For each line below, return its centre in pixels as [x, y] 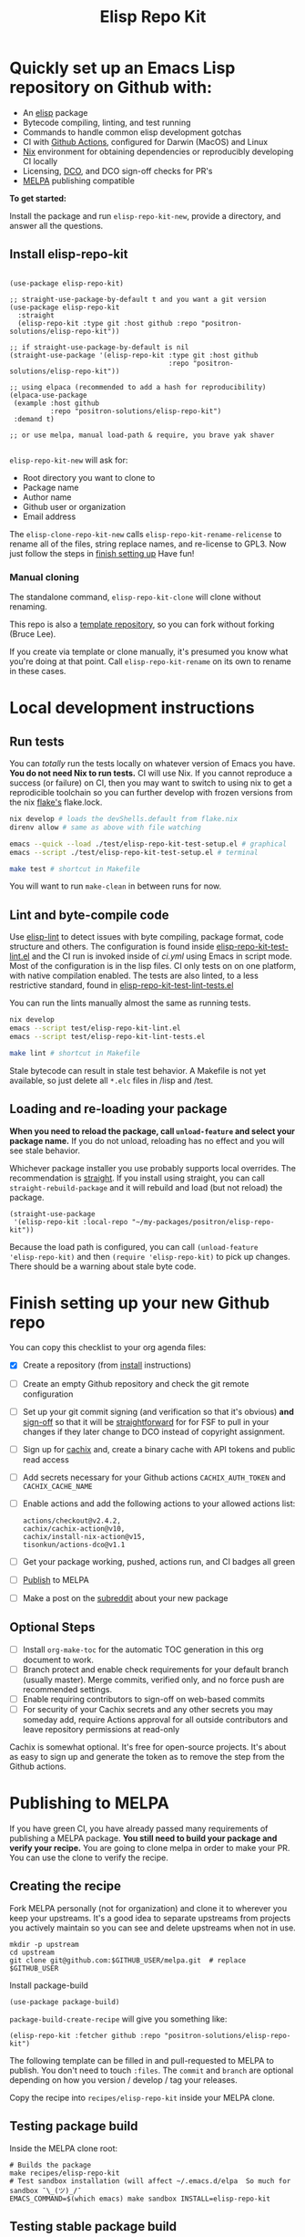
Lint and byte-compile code [89, 915]
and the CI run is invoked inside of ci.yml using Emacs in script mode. [162, 956]
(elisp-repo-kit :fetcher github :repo [85, 2035]
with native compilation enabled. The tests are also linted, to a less [134, 976]
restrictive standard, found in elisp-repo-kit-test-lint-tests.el [122, 985]
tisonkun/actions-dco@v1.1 [74, 1545]
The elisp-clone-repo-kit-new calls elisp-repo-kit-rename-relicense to [146, 534]
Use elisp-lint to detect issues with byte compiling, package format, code [147, 937]
